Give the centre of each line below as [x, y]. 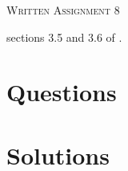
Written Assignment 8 [63, 10]
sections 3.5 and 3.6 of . [64, 37]
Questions [62, 92]
